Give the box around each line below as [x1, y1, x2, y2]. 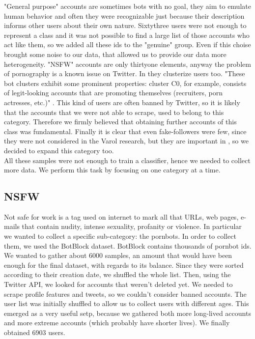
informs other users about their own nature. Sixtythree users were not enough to [4, 20, 247, 30]
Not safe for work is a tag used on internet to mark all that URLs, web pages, [4, 211, 239, 222]
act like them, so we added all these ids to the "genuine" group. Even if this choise [4, 39, 251, 50]
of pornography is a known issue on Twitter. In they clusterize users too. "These [4, 68, 245, 79]
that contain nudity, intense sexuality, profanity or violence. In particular [22, 221, 242, 231]
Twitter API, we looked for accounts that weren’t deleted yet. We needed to [4, 279, 233, 289]
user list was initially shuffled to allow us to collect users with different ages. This [4, 298, 249, 309]
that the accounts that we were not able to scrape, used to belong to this [4, 107, 224, 117]
